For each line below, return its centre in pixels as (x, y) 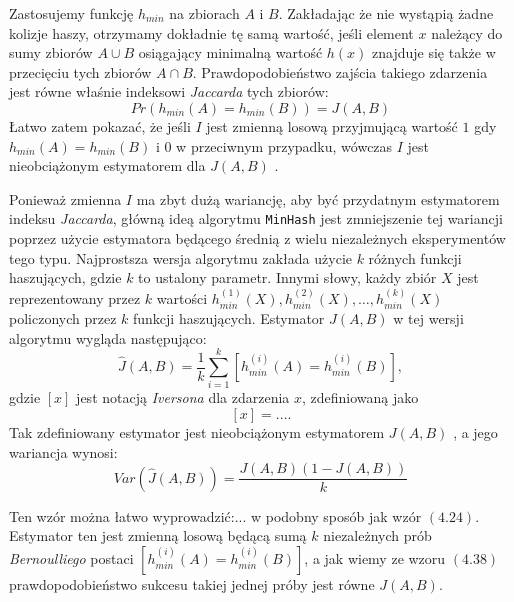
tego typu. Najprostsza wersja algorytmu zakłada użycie (180, 257)
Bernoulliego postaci (71, 557)
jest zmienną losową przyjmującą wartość (332, 125)
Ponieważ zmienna (65, 198)
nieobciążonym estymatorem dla (107, 165)
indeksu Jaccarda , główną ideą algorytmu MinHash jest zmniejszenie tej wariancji (256, 218)
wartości (182, 297)
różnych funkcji (415, 257)
